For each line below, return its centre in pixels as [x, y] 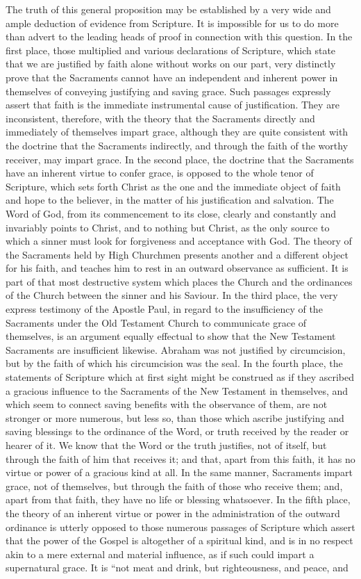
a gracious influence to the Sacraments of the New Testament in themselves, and [177, 390]
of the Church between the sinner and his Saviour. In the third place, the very [172, 295]
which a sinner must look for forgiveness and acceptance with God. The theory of [179, 241]
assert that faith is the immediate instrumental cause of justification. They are [173, 105]
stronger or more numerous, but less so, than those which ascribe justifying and [175, 417]
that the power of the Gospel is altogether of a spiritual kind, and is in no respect [179, 540]
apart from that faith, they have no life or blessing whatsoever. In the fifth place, [178, 499]
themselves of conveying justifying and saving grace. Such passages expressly [168, 91]
